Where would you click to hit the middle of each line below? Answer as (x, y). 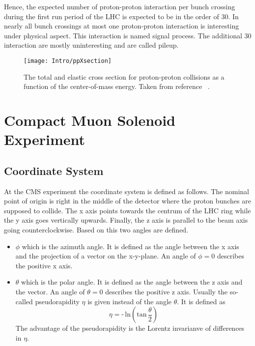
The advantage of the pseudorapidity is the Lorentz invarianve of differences (130, 328)
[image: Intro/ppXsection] (68, 61)
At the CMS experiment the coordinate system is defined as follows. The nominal (127, 191)
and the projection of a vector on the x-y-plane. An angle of (106, 256)
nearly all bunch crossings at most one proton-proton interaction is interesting (122, 26)
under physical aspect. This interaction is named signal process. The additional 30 (128, 35)
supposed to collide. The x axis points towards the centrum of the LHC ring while (127, 210)
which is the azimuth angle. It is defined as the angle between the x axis (130, 246)
